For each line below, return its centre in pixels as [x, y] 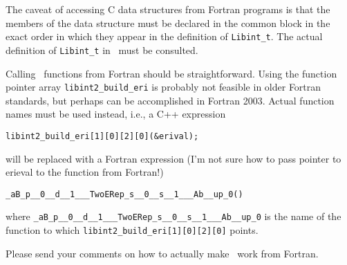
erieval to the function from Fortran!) [85, 172]
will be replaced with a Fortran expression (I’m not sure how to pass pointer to [173, 158]
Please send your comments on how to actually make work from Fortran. [162, 253]
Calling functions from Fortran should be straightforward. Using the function [171, 73]
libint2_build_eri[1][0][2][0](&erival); [102, 136]
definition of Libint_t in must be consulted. [102, 49]
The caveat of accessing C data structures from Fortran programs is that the [168, 9]
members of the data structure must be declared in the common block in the [168, 22]
